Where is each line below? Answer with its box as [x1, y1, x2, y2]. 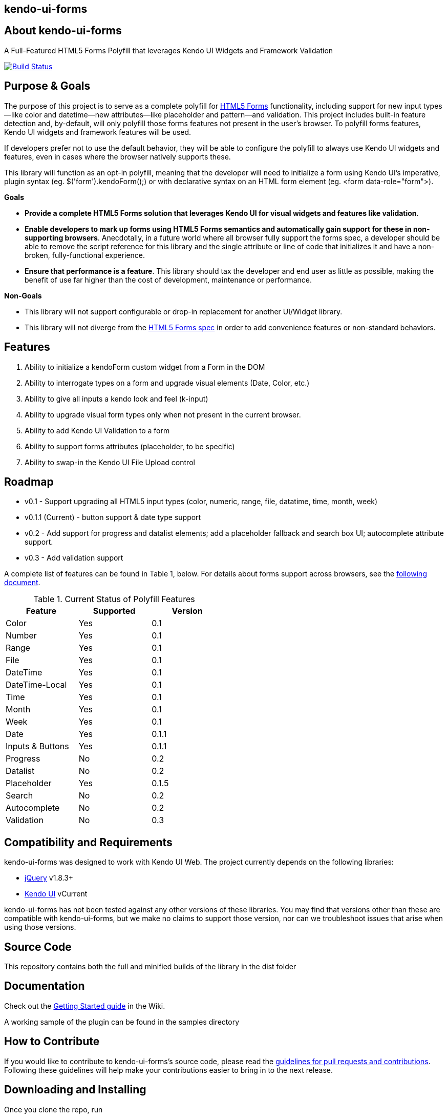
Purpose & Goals [4, 79, 91, 93]
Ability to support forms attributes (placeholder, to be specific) [25, 442, 235, 451]
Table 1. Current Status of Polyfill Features [33, 594, 195, 605]
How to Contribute [4, 1035, 100, 1048]
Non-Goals [4, 291, 42, 300]
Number [6, 630, 37, 641]
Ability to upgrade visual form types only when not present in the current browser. [25, 410, 301, 419]
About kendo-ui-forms [4, 24, 122, 37]
